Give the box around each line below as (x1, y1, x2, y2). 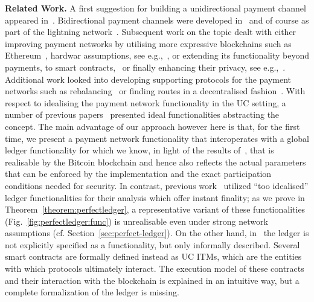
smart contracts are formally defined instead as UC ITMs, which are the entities (5, 250, 302, 263)
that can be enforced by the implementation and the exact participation (5, 167, 272, 180)
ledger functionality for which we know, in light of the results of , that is (5, 144, 274, 156)
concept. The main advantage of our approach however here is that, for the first (5, 120, 300, 132)
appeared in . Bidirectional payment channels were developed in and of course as (5, 13, 309, 26)
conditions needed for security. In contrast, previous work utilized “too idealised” (5, 179, 309, 191)
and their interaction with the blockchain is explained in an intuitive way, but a (5, 274, 300, 286)
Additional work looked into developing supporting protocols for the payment (5, 72, 292, 85)
